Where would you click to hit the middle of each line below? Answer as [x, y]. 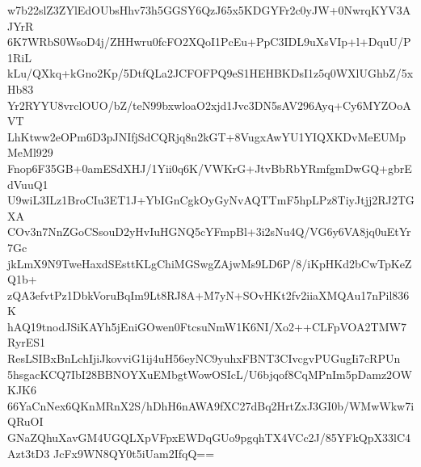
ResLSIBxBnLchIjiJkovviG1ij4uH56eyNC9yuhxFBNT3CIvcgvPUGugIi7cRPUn [204, 358]
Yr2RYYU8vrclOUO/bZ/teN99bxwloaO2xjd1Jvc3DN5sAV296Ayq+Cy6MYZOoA [209, 105]
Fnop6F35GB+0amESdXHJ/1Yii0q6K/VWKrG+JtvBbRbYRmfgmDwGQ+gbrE [210, 168]
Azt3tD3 [29, 453]
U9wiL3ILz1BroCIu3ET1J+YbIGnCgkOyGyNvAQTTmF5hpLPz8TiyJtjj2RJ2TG [211, 200]
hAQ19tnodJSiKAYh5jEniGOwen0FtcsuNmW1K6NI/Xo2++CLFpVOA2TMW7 [207, 326]
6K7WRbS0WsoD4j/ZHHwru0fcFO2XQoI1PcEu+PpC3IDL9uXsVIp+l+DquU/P [209, 42]
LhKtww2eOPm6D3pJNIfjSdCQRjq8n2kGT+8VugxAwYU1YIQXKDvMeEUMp [207, 136]
